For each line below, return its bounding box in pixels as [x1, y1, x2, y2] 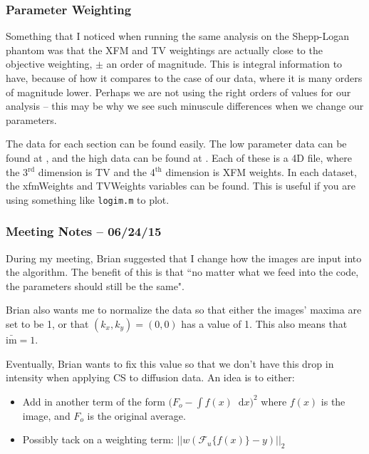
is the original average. [87, 408, 186, 423]
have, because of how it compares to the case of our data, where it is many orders [6, 71, 363, 85]
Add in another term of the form [22, 393, 165, 408]
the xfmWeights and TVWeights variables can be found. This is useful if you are [6, 178, 355, 193]
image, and [22, 408, 71, 423]
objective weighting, [6, 56, 93, 71]
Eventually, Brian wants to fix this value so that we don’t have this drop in [6, 356, 334, 371]
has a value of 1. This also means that [181, 316, 348, 331]
